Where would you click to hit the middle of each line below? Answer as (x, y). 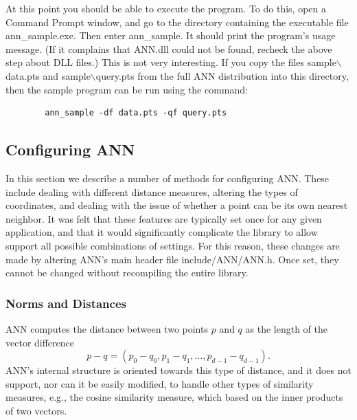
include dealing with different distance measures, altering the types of (152, 191)
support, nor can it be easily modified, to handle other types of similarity (160, 383)
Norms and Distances (66, 303)
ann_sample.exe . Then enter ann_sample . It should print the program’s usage (171, 35)
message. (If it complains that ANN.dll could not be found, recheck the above (169, 48)
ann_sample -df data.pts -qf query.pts (136, 113)
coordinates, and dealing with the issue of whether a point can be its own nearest (177, 205)
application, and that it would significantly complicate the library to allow (162, 232)
